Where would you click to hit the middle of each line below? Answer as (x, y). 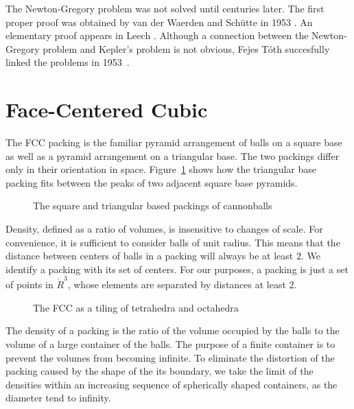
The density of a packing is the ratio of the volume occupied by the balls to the (173, 330)
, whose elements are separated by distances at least (177, 284)
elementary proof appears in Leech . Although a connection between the (157, 35)
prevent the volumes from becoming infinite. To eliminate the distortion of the (170, 357)
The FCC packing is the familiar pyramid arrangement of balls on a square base (174, 142)
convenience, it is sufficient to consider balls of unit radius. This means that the (173, 242)
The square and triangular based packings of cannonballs (153, 206)
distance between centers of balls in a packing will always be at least (150, 256)
